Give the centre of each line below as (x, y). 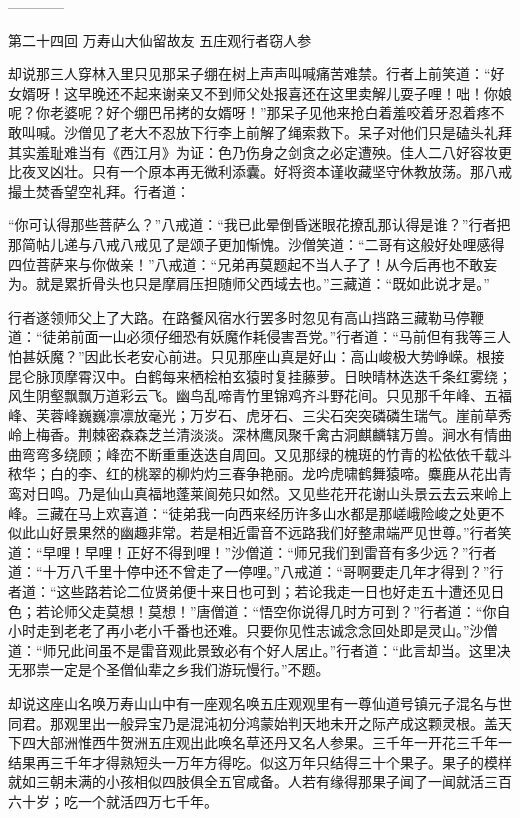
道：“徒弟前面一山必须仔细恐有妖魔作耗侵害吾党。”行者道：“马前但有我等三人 (259, 336)
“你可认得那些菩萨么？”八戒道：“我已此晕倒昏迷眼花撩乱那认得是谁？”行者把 (259, 224)
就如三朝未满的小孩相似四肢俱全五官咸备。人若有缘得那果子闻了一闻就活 (246, 781)
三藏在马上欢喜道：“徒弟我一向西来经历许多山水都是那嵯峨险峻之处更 (263, 512)
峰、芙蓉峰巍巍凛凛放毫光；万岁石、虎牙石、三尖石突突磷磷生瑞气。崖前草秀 (260, 414)
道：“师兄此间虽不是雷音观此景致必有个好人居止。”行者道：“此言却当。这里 (252, 649)
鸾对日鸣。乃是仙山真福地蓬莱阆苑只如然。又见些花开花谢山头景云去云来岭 (253, 493)
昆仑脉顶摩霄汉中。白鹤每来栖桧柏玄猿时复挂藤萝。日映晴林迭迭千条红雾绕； (260, 375)
